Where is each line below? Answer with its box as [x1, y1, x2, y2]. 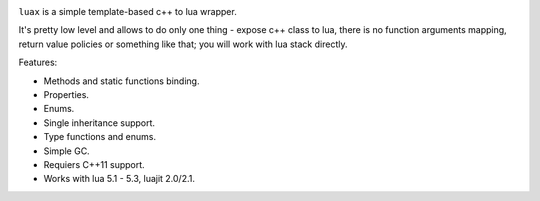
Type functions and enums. [43, 131, 157, 143]
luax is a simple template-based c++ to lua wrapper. [18, 6, 237, 17]
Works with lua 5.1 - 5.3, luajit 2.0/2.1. [43, 173, 195, 185]
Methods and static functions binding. [43, 75, 200, 87]
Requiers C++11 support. [43, 158, 145, 170]
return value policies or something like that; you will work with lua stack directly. [18, 38, 348, 50]
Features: [18, 56, 58, 69]
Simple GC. [43, 145, 90, 157]
